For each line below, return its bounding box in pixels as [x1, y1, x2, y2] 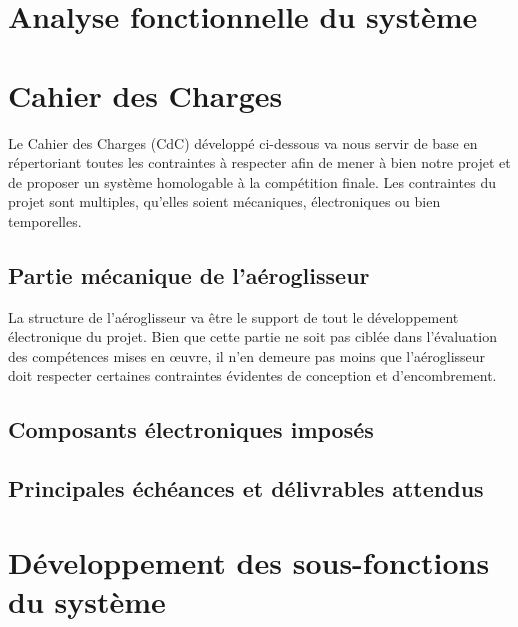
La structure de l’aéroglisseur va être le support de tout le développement [8, 306, 459, 327]
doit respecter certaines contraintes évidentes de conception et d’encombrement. [8, 365, 497, 386]
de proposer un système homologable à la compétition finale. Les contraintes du [8, 171, 496, 192]
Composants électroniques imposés [8, 414, 374, 445]
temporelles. [8, 210, 82, 231]
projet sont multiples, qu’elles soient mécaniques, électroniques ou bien [8, 191, 441, 212]
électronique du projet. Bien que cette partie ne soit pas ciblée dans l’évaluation [8, 326, 497, 347]
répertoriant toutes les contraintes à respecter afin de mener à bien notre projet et [8, 152, 511, 173]
